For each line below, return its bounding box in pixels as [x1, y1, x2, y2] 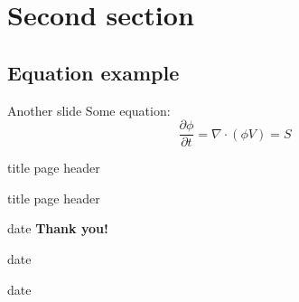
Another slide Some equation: [7, 100, 171, 119]
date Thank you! [7, 219, 108, 238]
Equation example [7, 58, 180, 86]
